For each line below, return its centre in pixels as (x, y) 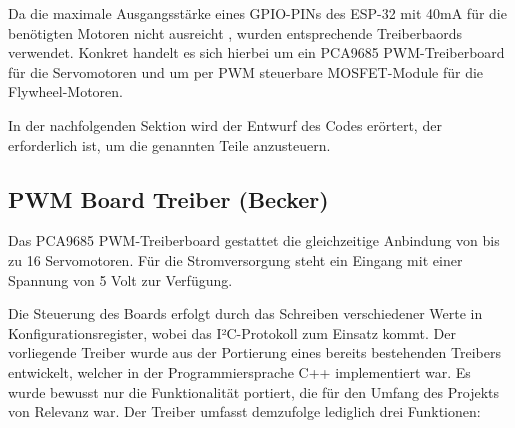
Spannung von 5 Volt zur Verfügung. (120, 279)
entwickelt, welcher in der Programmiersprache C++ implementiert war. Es (239, 371)
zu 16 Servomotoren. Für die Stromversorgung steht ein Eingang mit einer (235, 259)
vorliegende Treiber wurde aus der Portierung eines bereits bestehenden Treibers (254, 352)
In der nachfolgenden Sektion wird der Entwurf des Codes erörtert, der (225, 124)
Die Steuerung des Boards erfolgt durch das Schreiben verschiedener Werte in (245, 313)
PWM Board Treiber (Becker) (168, 198)
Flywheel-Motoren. (65, 91)
